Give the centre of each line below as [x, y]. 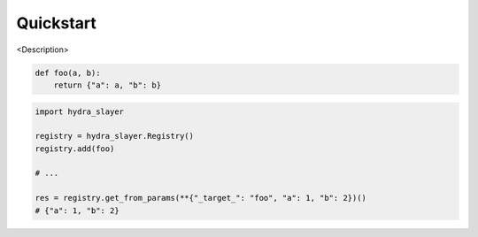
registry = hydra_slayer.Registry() [115, 136]
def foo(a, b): [68, 73]
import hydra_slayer [79, 111]
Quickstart [57, 23]
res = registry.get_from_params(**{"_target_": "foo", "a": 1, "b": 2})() [201, 198]
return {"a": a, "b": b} [108, 85]
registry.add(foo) [75, 149]
